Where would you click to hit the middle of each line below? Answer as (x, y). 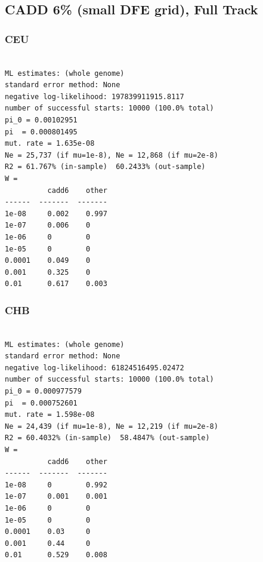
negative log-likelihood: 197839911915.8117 (95, 96)
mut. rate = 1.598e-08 (50, 415)
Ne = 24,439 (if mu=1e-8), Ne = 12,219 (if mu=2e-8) (112, 426)
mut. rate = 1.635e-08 (50, 144)
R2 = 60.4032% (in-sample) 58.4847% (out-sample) (107, 438)
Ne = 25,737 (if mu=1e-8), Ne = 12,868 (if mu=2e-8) (112, 155)
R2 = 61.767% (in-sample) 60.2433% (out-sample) (105, 167)
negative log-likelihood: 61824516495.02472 (95, 368)
